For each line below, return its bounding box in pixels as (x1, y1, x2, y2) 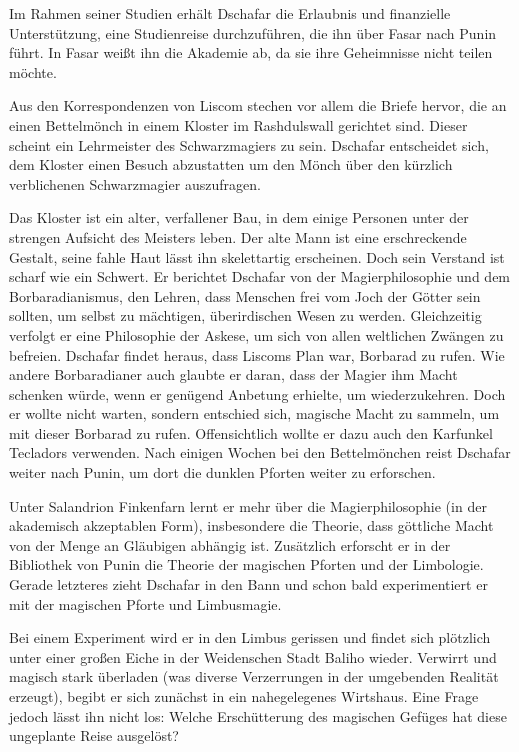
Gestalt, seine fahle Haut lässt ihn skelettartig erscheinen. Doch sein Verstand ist (9, 246, 505, 267)
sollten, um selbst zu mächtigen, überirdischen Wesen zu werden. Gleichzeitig (9, 305, 482, 326)
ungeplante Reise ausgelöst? (9, 725, 179, 746)
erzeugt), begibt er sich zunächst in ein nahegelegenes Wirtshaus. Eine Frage (9, 686, 479, 706)
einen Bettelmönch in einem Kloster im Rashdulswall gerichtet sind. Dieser (9, 114, 468, 135)
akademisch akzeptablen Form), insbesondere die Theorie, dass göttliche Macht (9, 515, 494, 536)
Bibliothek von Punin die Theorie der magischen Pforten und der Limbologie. (9, 554, 484, 575)
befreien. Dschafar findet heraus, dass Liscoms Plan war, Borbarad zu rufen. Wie (9, 344, 505, 365)
